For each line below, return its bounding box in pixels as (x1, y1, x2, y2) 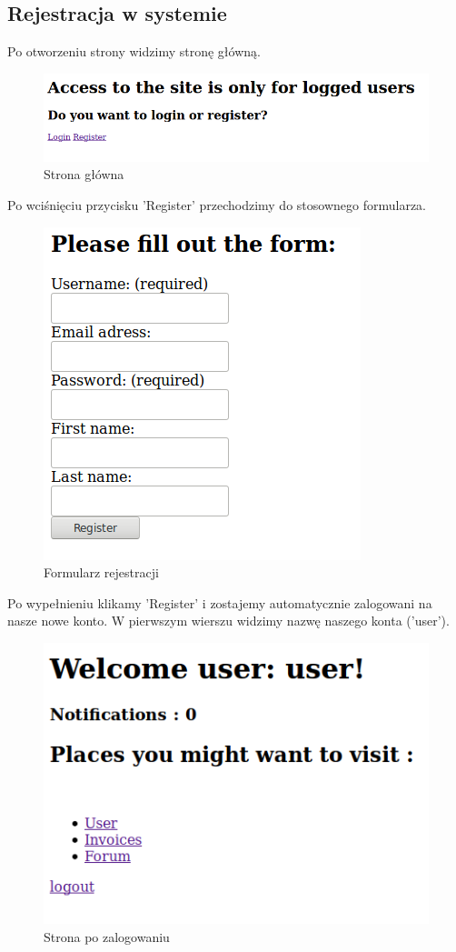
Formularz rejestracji (44, 563, 159, 582)
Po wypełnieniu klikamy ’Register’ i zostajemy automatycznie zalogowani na (7, 593, 432, 612)
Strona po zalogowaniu (44, 927, 170, 946)
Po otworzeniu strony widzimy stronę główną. (7, 42, 261, 61)
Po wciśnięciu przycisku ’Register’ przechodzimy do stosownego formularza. (7, 195, 426, 214)
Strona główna (44, 165, 124, 184)
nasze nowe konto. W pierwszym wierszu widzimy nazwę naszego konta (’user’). (7, 611, 450, 630)
